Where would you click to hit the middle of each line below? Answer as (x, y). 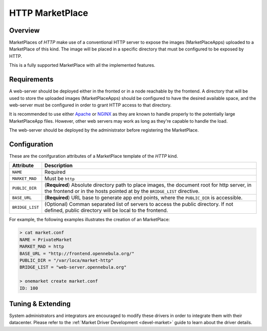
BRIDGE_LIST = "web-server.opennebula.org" (73, 267)
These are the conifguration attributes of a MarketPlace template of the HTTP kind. (93, 156)
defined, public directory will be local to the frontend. (106, 210)
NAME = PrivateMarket (46, 239)
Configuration (31, 144)
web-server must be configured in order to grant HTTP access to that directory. (90, 105)
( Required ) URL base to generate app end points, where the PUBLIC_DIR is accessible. (144, 198)
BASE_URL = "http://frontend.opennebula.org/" (77, 253)
